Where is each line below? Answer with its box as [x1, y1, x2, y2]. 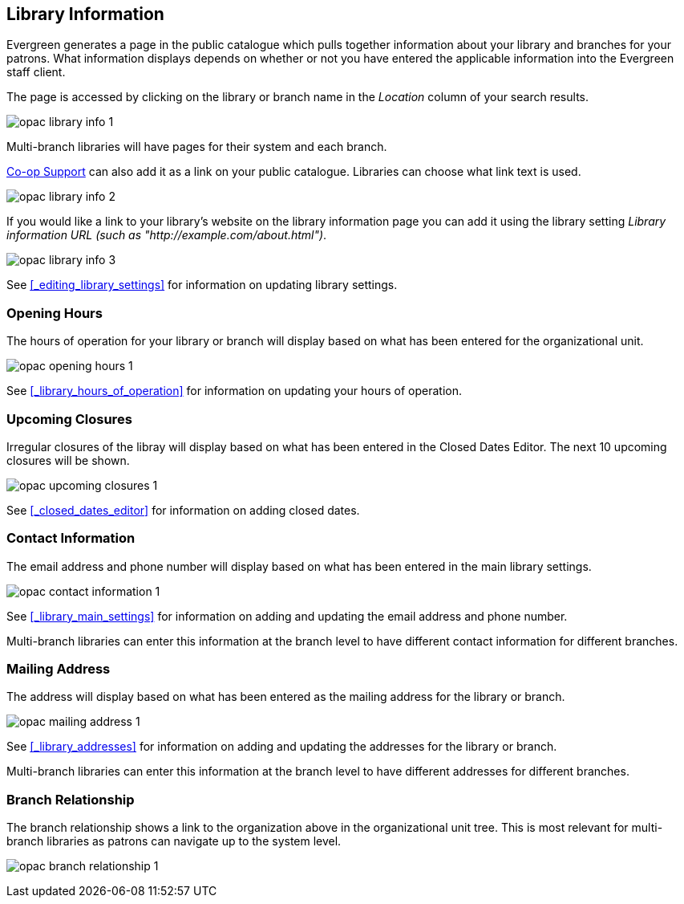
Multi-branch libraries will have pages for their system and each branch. [6, 140, 387, 154]
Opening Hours [6, 304, 103, 321]
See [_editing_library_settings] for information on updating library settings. [6, 278, 398, 292]
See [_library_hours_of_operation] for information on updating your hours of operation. [6, 384, 463, 398]
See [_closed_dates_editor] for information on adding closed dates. [6, 503, 360, 517]
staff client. [6, 65, 66, 79]
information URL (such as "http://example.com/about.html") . [6, 228, 327, 242]
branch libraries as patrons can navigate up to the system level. [6, 834, 342, 849]
